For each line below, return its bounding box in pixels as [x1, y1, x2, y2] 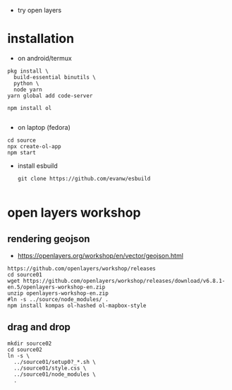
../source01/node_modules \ [13, 370, 97, 378]
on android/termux [17, 54, 72, 62]
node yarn [13, 86, 42, 93]
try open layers [17, 6, 62, 14]
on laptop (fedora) [17, 123, 71, 131]
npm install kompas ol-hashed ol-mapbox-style [7, 302, 147, 309]
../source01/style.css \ [13, 365, 87, 372]
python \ [13, 80, 39, 87]
